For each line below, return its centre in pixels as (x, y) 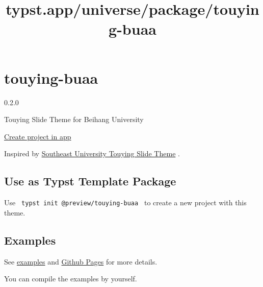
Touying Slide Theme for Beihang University (74, 119)
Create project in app (38, 136)
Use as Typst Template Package (90, 181)
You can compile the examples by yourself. (71, 279)
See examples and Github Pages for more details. (81, 261)
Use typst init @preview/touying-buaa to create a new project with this (125, 202)
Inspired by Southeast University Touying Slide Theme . (92, 153)
